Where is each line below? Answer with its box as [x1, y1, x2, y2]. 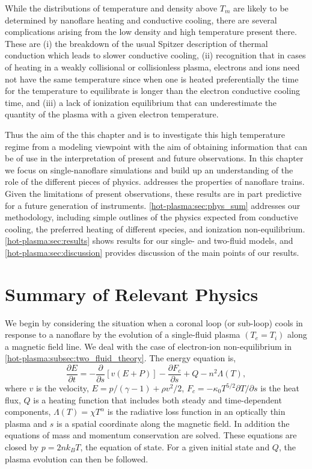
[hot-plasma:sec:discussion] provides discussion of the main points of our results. [5, 246, 299, 258]
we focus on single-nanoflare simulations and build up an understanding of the [5, 163, 293, 176]
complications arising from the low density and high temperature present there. [5, 25, 297, 38]
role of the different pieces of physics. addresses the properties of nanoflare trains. [5, 175, 305, 188]
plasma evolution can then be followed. [5, 452, 148, 465]
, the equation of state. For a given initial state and [80, 441, 270, 453]
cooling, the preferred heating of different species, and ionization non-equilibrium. [5, 222, 305, 235]
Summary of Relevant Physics [5, 281, 258, 306]
